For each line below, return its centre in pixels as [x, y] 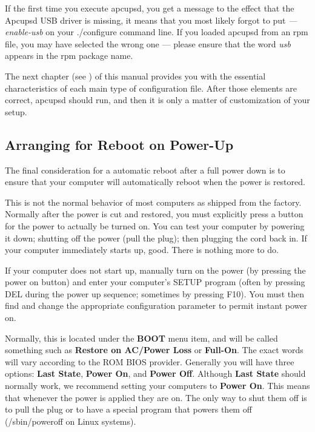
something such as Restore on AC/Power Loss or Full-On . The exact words [154, 350]
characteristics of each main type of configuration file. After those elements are [151, 88]
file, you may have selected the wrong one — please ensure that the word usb [148, 43]
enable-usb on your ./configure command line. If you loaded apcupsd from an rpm [157, 32]
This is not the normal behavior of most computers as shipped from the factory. [153, 202]
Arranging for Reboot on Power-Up [119, 144]
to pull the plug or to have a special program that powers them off [128, 409]
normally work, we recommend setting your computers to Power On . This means [157, 386]
